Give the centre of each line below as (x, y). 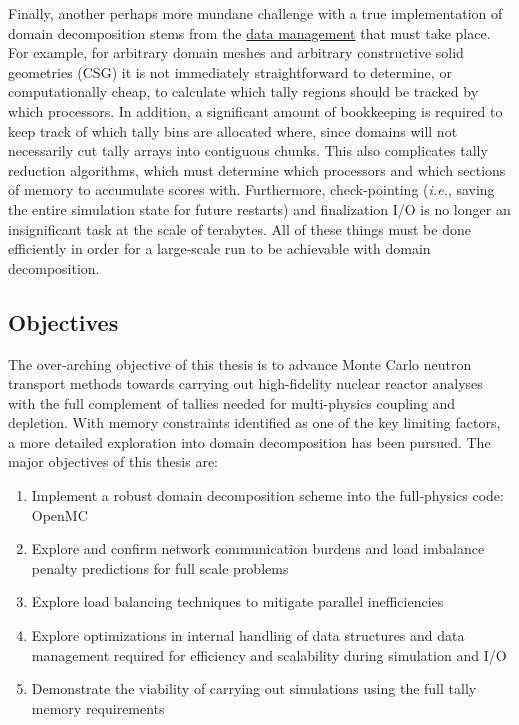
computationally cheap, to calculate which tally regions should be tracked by (243, 91)
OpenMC (59, 514)
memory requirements (98, 707)
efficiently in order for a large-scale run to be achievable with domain (219, 248)
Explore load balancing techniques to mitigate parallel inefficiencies (237, 601)
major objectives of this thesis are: (113, 461)
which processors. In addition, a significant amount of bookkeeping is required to (255, 110)
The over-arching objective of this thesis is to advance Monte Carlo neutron (240, 363)
